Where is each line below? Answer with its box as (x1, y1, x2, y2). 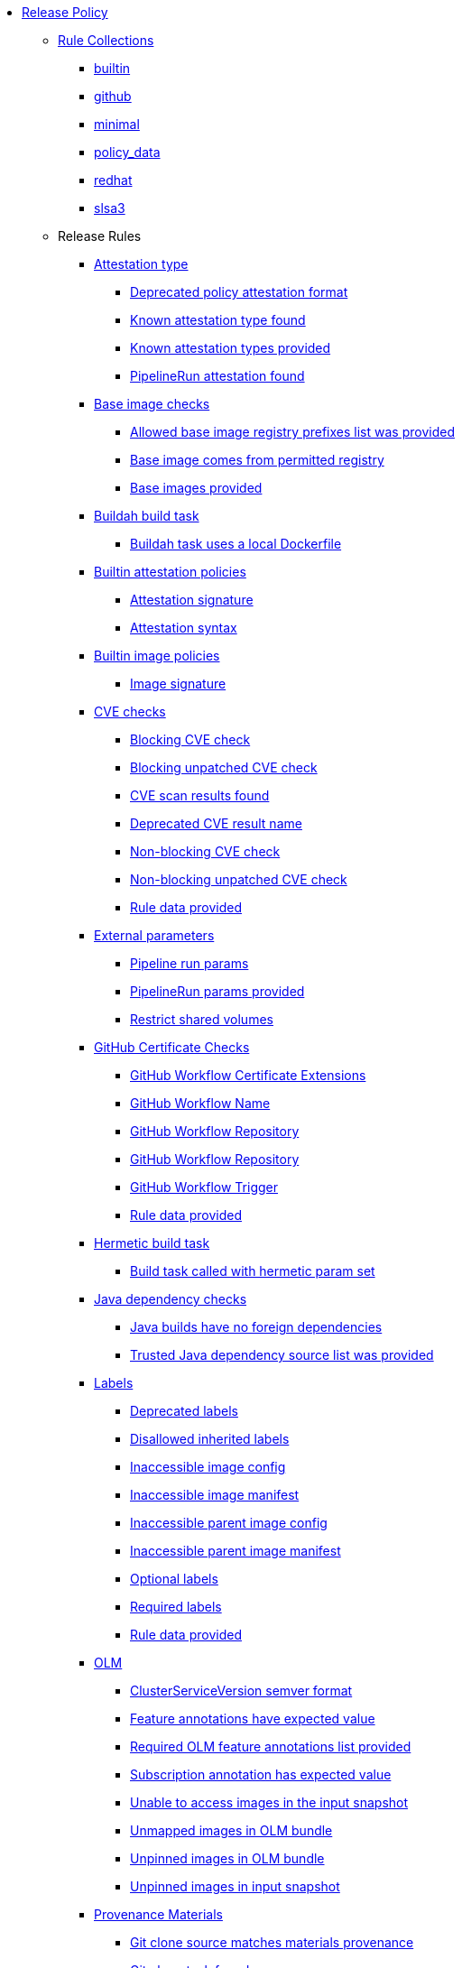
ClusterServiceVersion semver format (130, 1683, 353, 1698)
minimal (94, 116, 140, 132)
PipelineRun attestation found (130, 368, 305, 383)
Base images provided (130, 480, 263, 495)
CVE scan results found (130, 788, 270, 803)
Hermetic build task (94, 1235, 210, 1251)
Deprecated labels (130, 1403, 238, 1418)
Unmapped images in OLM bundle (130, 1823, 333, 1838)
